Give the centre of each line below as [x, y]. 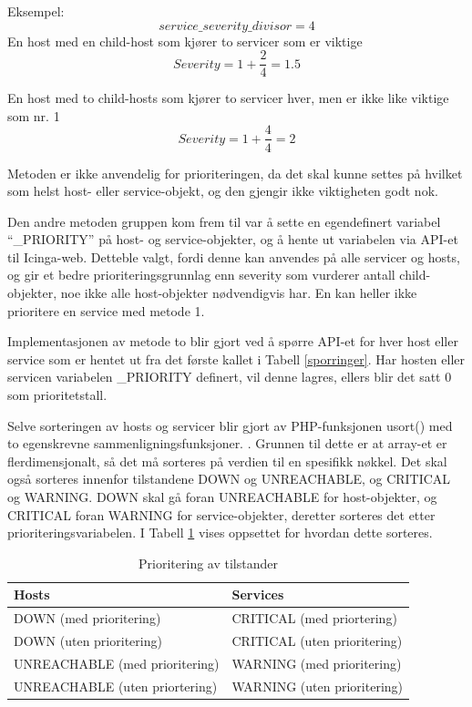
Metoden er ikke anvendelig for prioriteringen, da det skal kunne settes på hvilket [235, 173]
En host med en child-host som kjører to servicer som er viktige [185, 41]
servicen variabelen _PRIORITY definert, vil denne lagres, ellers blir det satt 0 [230, 377]
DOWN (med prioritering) [87, 618]
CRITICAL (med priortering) [314, 618]
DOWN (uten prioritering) [88, 641]
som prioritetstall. [57, 395]
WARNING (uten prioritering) [318, 686]
